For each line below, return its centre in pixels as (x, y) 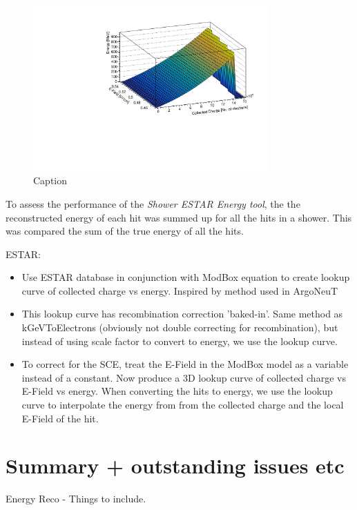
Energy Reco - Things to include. (76, 499)
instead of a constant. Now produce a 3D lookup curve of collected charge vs (184, 377)
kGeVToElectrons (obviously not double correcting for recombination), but (180, 327)
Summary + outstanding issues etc (175, 465)
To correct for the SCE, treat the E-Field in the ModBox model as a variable (185, 364)
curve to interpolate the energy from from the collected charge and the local (183, 405)
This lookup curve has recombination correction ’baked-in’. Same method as (182, 314)
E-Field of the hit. (60, 418)
